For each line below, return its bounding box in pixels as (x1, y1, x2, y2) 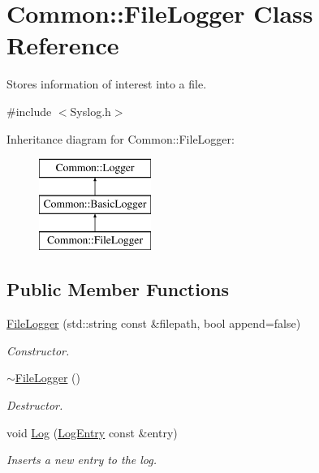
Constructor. (6, 342, 70, 359)
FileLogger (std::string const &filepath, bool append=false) (6, 315, 301, 332)
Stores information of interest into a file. (6, 75, 207, 92)
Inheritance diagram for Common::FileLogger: (6, 130, 235, 147)
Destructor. (6, 397, 63, 414)
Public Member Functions (6, 277, 229, 302)
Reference (6, 28, 119, 62)
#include (6, 102, 52, 119)
